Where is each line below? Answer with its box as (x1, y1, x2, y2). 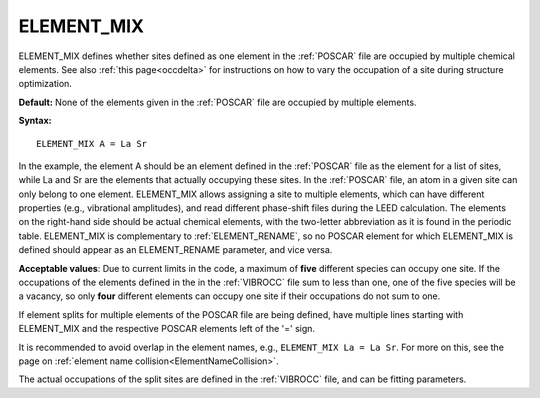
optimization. (18, 78, 72, 90)
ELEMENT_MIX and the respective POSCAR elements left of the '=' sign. (18, 323, 315, 335)
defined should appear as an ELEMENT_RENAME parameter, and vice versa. (18, 244, 333, 256)
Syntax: (18, 115, 52, 127)
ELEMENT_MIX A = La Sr (36, 138, 148, 149)
